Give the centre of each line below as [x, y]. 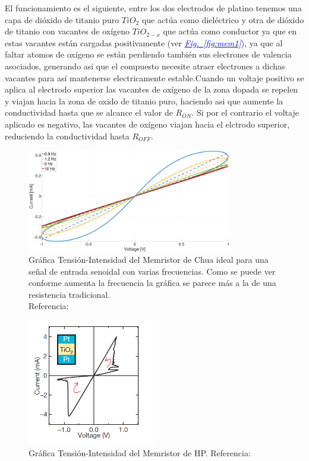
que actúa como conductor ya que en [230, 31]
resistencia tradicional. [70, 294]
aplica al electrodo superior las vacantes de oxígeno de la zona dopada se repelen [152, 89]
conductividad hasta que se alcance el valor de [89, 112]
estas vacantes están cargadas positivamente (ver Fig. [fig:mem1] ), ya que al [144, 42]
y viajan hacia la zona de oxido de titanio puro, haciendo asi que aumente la [144, 101]
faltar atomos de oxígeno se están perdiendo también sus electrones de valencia [148, 54]
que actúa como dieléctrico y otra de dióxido [223, 19]
